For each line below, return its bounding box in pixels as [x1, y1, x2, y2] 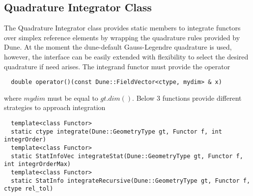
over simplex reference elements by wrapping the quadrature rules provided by [4, 32, 240, 42]
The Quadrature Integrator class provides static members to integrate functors [4, 23, 241, 33]
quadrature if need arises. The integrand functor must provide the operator [4, 61, 230, 71]
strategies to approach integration [4, 102, 106, 112]
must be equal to [47, 92, 98, 103]
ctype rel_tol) [4, 185, 54, 193]
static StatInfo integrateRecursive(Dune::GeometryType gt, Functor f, [11, 177, 251, 184]
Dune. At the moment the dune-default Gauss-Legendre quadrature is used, [4, 42, 232, 52]
